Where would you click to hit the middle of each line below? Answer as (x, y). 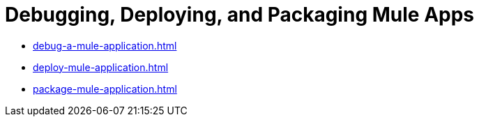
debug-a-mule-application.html (105, 45)
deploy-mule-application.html (101, 67)
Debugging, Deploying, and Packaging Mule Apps (240, 15)
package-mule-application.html (105, 89)
